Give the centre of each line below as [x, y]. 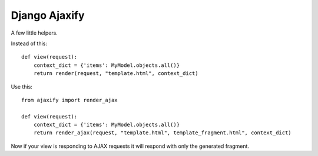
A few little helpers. [34, 33]
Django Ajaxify [48, 15]
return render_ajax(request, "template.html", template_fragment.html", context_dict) [162, 133]
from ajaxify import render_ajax [69, 100]
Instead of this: [29, 43]
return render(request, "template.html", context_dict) [116, 74]
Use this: [21, 87]
